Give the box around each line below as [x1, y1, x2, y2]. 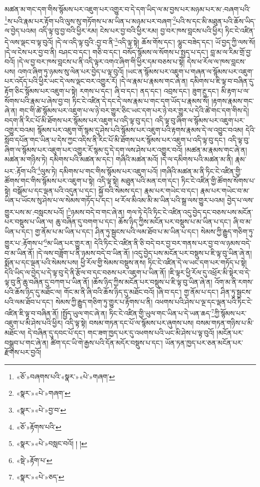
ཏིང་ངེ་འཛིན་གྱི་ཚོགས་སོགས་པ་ [181, 175, 256, 186]
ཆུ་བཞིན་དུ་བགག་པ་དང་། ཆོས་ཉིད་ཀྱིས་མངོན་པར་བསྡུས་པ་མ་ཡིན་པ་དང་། [55, 216, 231, 227]
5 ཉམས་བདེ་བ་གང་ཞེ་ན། [68, 205, 125, 217]
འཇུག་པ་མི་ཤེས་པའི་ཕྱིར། [4, 318, 63, 328]
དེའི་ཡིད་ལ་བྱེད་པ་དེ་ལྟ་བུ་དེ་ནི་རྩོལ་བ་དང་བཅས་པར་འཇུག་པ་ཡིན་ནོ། [4, 267, 166, 277]
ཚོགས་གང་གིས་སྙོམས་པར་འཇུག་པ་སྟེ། [4, 175, 95, 186]
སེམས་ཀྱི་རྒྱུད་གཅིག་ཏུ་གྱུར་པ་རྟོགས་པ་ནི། [55, 296, 153, 307]
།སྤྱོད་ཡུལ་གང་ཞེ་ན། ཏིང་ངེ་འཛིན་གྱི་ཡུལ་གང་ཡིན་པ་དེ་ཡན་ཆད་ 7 [61, 307, 215, 318]
